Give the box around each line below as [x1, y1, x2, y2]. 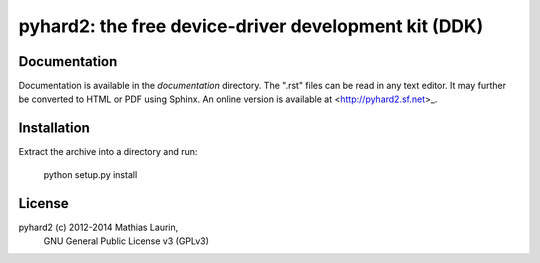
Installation [18, 120, 90, 137]
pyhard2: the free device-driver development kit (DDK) [18, 15, 484, 37]
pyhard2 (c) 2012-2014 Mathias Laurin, [18, 221, 179, 233]
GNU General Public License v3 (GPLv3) [43, 235, 210, 247]
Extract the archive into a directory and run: [18, 146, 198, 158]
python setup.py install [43, 168, 138, 180]
